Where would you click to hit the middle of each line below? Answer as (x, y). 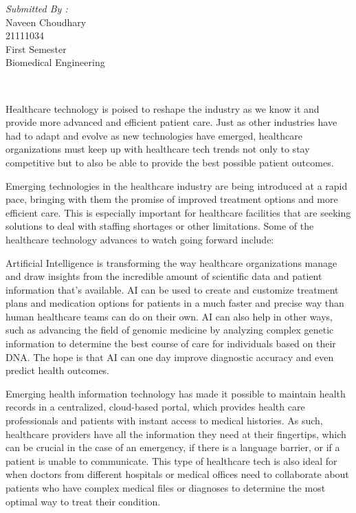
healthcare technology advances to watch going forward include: (140, 239)
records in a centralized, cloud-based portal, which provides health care (155, 407)
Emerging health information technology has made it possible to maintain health (176, 393)
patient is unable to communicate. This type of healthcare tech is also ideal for (171, 460)
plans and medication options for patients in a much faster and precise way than (175, 303)
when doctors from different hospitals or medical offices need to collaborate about (177, 474)
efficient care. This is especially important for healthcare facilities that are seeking (178, 212)
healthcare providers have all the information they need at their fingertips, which (176, 434)
